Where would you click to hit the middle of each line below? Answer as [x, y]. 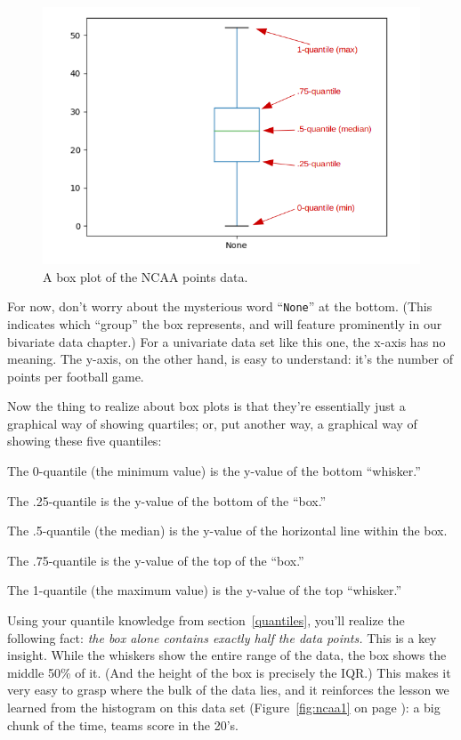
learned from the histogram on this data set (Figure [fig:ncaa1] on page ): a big [224, 708]
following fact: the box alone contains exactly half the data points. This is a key [222, 637]
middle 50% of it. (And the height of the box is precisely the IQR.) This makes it [229, 672]
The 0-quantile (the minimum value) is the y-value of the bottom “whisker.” [214, 471]
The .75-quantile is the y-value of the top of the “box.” [156, 560]
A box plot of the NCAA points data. [146, 276]
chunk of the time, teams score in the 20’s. [123, 724]
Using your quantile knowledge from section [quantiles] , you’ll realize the [206, 620]
